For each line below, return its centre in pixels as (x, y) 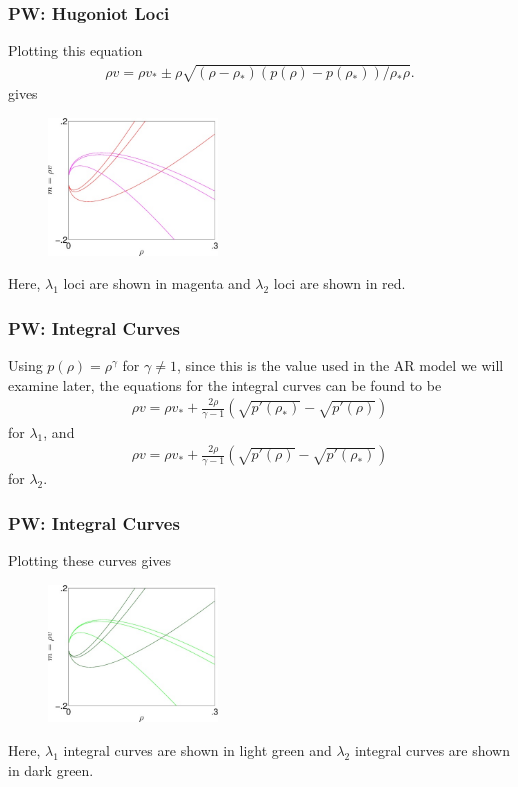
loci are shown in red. (339, 283)
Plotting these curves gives (90, 560)
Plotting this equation (75, 50)
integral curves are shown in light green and (197, 750)
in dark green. (51, 769)
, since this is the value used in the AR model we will (340, 364)
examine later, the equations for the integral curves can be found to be (225, 384)
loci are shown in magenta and (157, 283)
